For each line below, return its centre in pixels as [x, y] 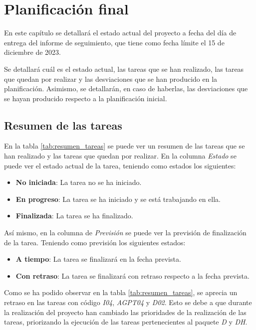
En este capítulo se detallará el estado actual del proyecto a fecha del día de [120, 33]
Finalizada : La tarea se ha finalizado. [74, 216]
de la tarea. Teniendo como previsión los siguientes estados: [95, 242]
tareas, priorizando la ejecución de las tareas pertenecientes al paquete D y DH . [126, 322]
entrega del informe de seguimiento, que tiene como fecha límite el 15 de [114, 42]
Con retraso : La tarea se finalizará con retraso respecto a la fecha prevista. [132, 275]
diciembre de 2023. [32, 52]
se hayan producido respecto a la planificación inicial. [86, 98]
